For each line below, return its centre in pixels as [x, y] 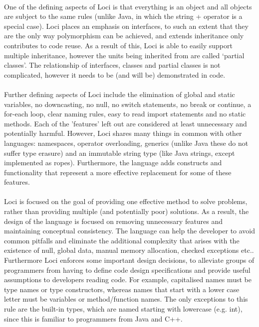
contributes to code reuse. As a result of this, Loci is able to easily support [118, 45]
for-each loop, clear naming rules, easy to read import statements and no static [125, 114]
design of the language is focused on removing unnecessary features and [114, 221]
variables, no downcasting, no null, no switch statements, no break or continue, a [128, 104]
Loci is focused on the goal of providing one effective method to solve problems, [126, 201]
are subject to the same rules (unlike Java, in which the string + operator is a [123, 16]
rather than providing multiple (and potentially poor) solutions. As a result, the [127, 211]
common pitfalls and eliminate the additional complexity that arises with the [122, 240]
